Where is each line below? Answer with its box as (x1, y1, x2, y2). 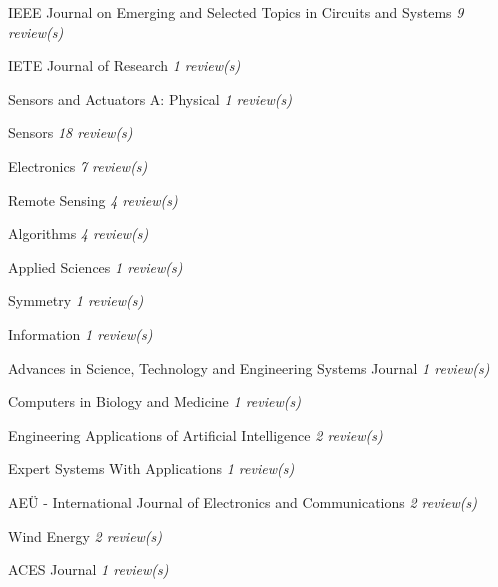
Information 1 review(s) (8, 323, 153, 344)
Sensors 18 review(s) (8, 122, 133, 143)
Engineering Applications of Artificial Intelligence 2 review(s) (8, 424, 383, 445)
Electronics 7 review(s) (8, 155, 148, 176)
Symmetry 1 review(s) (8, 290, 144, 311)
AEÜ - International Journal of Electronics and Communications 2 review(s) (8, 491, 477, 512)
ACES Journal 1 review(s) (8, 559, 169, 580)
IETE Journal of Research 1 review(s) (8, 55, 241, 76)
